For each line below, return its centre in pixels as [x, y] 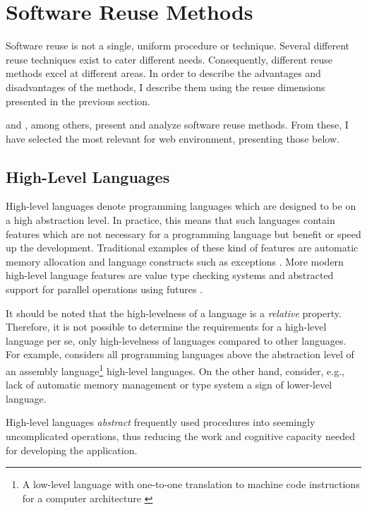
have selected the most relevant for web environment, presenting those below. [173, 138]
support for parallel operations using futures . [104, 289]
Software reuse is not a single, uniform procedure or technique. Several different [178, 46]
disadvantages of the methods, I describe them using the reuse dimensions [166, 87]
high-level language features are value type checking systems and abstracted [170, 275]
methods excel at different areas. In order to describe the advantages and [163, 73]
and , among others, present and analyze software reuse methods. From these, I [177, 125]
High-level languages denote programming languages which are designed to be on [181, 206]
